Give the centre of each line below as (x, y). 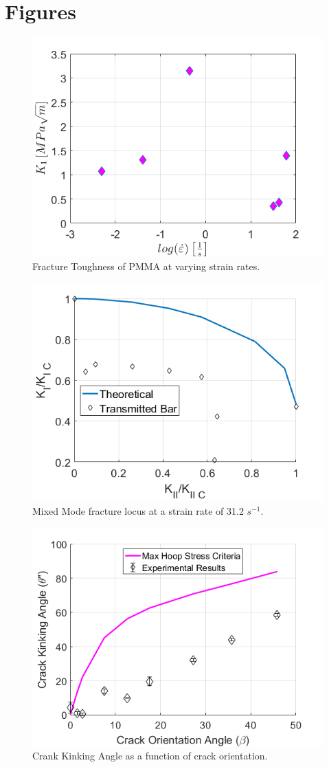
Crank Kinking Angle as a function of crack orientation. (150, 756)
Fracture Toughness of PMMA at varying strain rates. (146, 266)
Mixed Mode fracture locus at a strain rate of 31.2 (138, 510)
